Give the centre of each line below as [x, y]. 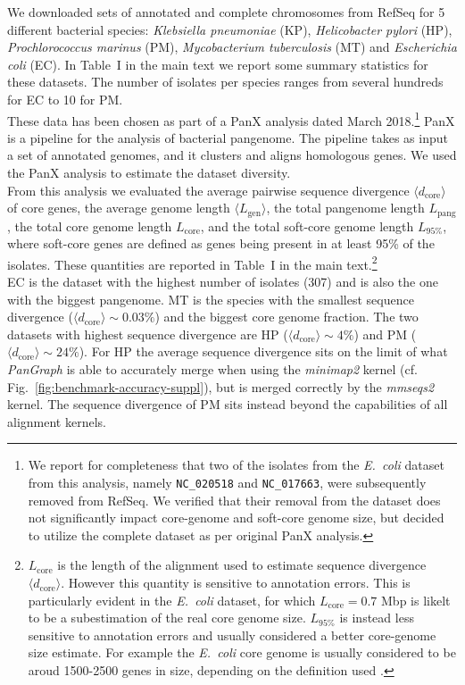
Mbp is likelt [416, 600]
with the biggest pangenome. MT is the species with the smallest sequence [211, 299]
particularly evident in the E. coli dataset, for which [172, 600]
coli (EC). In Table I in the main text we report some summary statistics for [218, 64]
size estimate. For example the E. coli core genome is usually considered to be [242, 652]
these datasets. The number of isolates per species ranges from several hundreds [225, 82]
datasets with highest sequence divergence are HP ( [148, 334]
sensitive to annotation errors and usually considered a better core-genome [232, 635]
